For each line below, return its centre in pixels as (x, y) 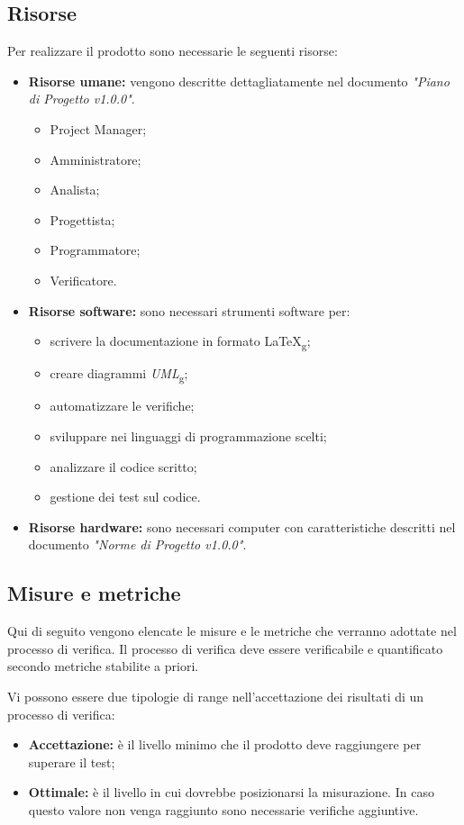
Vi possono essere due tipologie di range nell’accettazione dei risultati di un (216, 696)
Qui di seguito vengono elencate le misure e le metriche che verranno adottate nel (232, 631)
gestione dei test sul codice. (125, 497)
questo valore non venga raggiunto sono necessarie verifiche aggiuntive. (223, 809)
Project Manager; (98, 128)
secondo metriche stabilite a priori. (103, 666)
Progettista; (82, 219)
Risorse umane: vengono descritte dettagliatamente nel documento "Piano (239, 81)
